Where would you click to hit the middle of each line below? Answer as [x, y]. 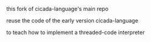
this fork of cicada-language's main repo [57, 9]
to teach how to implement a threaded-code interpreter [75, 32]
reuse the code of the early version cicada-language [72, 20]
